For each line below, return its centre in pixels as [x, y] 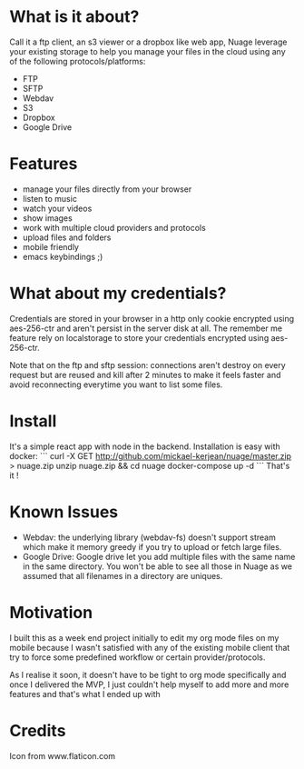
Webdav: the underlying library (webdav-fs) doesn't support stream [149, 537]
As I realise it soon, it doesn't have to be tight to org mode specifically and [148, 674]
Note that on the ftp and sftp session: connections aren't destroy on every [147, 365]
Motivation [51, 612]
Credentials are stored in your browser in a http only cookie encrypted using [152, 318]
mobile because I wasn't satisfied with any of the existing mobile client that [150, 647]
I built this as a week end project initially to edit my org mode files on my [144, 637]
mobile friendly [51, 246]
